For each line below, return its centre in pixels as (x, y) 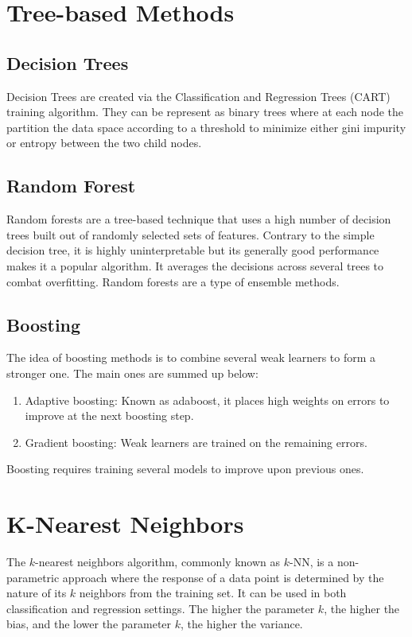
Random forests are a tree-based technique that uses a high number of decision (199, 219)
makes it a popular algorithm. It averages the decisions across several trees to (195, 265)
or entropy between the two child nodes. (104, 143)
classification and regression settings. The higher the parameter (161, 608)
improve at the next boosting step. (109, 416)
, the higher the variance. (242, 624)
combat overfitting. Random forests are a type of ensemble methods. (173, 281)
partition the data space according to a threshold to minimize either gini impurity (206, 127)
